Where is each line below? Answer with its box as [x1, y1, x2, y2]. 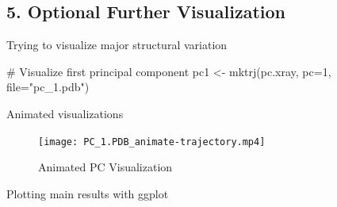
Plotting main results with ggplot [6, 185, 169, 201]
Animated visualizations [6, 105, 124, 121]
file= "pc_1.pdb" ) [6, 79, 90, 95]
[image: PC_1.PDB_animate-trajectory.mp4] [38, 136, 266, 148]
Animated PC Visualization [38, 159, 173, 175]
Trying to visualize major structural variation [6, 36, 228, 53]
